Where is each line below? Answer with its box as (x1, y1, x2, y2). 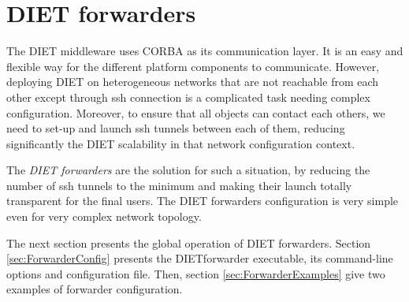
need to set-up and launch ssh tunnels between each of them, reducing (6, 120, 345, 136)
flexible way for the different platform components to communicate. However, (6, 58, 380, 74)
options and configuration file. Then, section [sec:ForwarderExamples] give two (6, 265, 385, 281)
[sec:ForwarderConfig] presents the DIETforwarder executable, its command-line (6, 250, 393, 267)
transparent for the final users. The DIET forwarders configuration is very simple (6, 192, 399, 209)
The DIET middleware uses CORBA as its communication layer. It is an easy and (6, 43, 403, 59)
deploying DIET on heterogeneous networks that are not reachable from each (6, 73, 379, 90)
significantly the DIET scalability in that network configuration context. (6, 135, 355, 151)
